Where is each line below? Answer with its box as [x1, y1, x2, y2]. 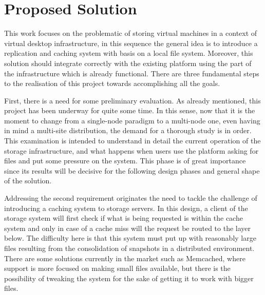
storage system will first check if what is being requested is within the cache [4, 213, 243, 223]
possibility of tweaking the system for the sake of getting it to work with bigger [4, 272, 254, 283]
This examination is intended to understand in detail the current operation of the [4, 135, 261, 146]
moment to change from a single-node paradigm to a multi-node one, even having [4, 115, 260, 125]
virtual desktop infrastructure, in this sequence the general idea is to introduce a [4, 37, 258, 48]
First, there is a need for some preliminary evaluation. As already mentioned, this [4, 95, 261, 106]
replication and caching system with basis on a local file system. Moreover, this [4, 48, 253, 58]
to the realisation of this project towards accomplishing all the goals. [4, 78, 220, 89]
